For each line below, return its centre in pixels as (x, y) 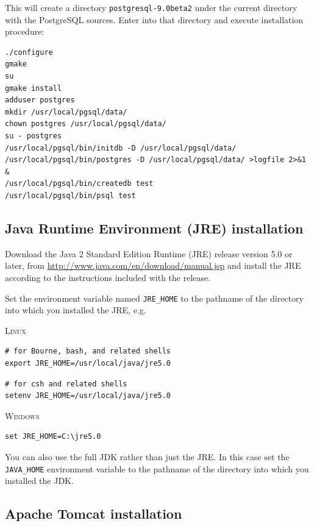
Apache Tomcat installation (94, 514)
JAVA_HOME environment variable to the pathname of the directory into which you (157, 468)
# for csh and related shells (66, 384)
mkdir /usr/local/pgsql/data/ (66, 112)
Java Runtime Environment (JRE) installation (154, 228)
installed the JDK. (39, 481)
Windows (22, 415)
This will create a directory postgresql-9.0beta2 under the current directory (151, 7)
